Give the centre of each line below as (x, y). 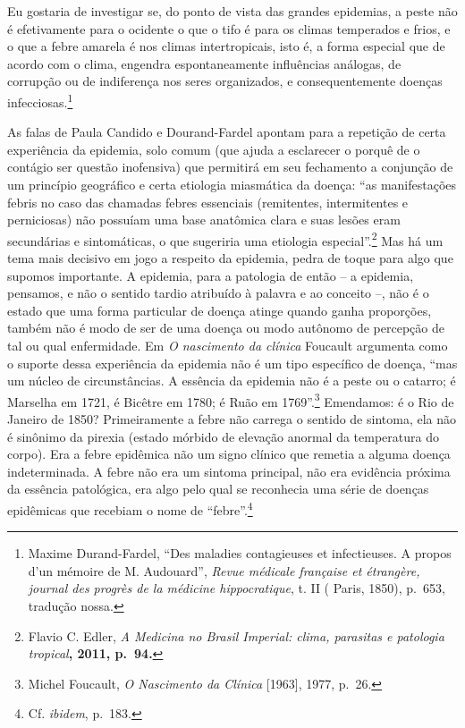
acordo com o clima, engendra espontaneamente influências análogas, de (204, 63)
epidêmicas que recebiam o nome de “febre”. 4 (130, 508)
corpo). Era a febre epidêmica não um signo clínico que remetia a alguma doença (229, 454)
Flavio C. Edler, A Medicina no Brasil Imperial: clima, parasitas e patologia (236, 635)
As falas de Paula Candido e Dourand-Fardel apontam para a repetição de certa (227, 132)
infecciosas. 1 (40, 100)
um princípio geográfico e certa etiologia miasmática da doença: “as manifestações (232, 184)
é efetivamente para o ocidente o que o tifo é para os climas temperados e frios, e (229, 28)
